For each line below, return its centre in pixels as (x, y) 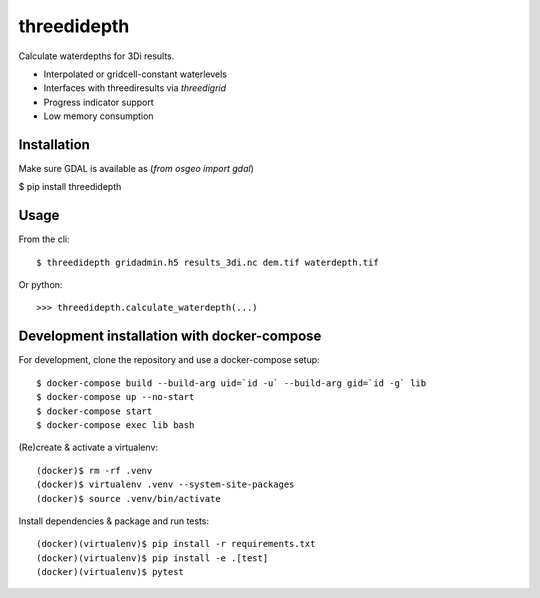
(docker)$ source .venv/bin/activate (129, 498)
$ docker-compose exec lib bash (115, 424)
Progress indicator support (98, 102)
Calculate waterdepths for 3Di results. (96, 56)
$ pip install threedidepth (70, 187)
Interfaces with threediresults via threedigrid (135, 88)
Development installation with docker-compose (170, 336)
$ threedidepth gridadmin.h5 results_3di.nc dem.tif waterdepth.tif (207, 262)
